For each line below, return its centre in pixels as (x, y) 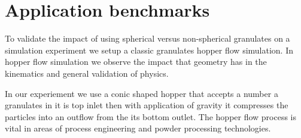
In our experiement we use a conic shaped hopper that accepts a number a (142, 93)
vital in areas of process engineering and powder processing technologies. (138, 128)
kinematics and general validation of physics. (87, 73)
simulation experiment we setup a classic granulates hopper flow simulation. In (149, 50)
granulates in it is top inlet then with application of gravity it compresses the (147, 105)
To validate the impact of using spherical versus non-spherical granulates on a (148, 38)
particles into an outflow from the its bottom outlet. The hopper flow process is (151, 116)
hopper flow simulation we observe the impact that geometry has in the (136, 62)
